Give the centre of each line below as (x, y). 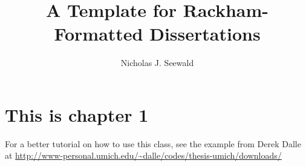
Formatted (99, 34)
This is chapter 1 (77, 114)
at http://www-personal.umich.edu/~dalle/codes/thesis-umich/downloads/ (143, 155)
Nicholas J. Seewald (157, 63)
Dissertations (205, 34)
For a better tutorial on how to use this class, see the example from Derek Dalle (153, 143)
